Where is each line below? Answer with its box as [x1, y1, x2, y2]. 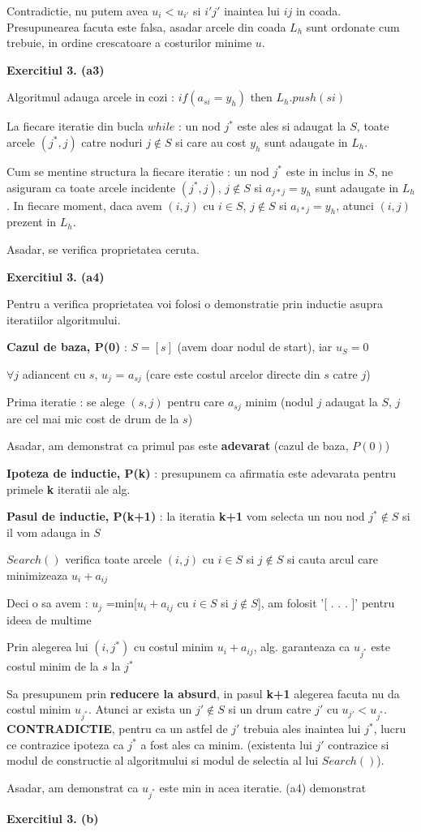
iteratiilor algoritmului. [6, 311, 121, 328]
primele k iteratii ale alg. [6, 480, 131, 497]
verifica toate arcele [65, 551, 162, 568]
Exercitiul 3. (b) [6, 809, 99, 826]
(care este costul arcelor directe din [145, 365, 320, 382]
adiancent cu [22, 365, 86, 382]
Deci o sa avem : [6, 594, 88, 611]
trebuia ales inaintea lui [243, 720, 361, 737]
